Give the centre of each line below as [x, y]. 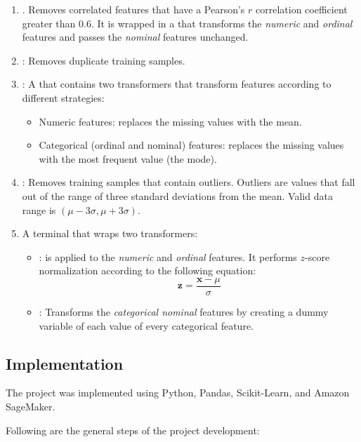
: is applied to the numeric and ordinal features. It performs [168, 256]
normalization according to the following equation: [147, 270]
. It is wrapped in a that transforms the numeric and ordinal [222, 23]
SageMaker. [31, 406]
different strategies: [63, 97]
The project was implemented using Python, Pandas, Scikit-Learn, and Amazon [178, 393]
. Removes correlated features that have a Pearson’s [133, 9]
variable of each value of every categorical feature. [146, 325]
